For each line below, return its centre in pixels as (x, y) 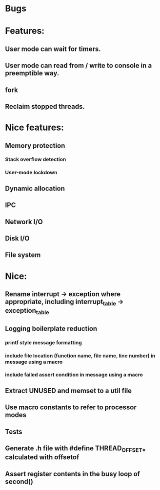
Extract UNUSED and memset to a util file (69, 390)
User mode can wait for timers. (53, 49)
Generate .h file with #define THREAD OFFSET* (76, 449)
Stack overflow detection (36, 160)
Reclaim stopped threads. (45, 106)
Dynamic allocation (35, 188)
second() (19, 481)
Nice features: (35, 128)
